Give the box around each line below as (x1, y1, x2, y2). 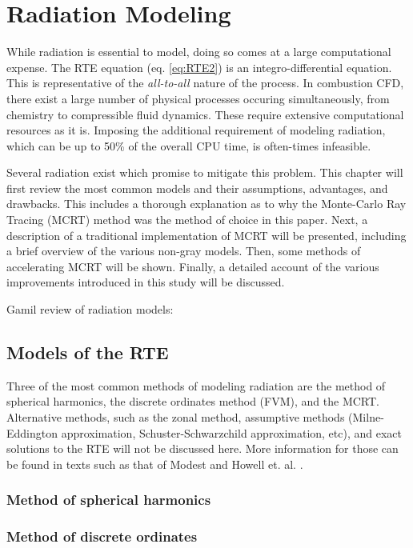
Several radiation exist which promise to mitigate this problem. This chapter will (6, 164, 403, 181)
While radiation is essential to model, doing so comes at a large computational (6, 43, 391, 60)
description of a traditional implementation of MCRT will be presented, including (6, 226, 407, 243)
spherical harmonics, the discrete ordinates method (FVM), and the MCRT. (6, 393, 379, 410)
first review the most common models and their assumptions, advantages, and (6, 179, 388, 196)
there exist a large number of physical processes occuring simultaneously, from (6, 90, 390, 106)
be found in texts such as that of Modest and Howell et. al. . (6, 455, 303, 472)
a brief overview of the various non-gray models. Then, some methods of (6, 242, 361, 259)
